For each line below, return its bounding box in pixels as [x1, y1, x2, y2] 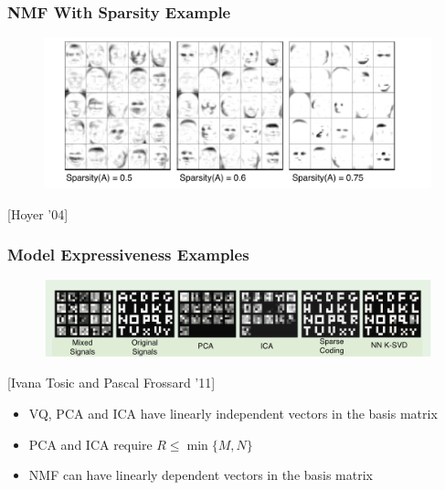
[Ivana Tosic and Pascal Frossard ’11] [7, 373, 216, 392]
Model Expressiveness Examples [7, 243, 249, 266]
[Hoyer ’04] [7, 204, 69, 223]
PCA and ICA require [28, 434, 153, 453]
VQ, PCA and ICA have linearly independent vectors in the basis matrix [28, 404, 438, 423]
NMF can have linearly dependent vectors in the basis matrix [28, 465, 374, 485]
